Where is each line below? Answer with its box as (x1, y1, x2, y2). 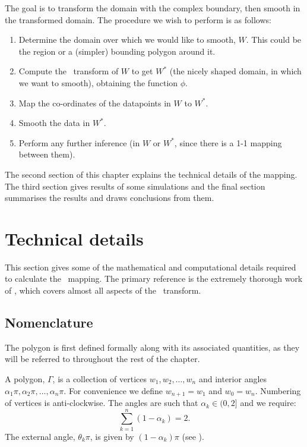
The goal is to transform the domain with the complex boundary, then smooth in (5, 2, 300, 14)
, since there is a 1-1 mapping (174, 136, 282, 149)
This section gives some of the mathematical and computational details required (5, 260, 296, 273)
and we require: (240, 396, 296, 409)
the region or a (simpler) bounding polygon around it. (18, 45, 216, 57)
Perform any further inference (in (18, 136, 140, 149)
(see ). (182, 430, 204, 442)
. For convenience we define (64, 384, 163, 396)
